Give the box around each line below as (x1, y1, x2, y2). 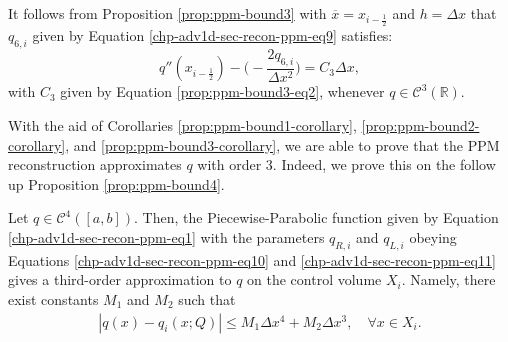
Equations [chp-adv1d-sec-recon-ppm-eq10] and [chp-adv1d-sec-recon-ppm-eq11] (8, 249, 496, 270)
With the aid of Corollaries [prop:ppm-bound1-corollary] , (8, 115, 357, 136)
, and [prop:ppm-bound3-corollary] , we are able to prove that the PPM (65, 134, 500, 155)
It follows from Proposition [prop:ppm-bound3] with (8, 3, 327, 23)
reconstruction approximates (8, 154, 182, 175)
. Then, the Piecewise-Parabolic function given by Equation (134, 207, 499, 228)
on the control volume (247, 269, 382, 290)
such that (178, 289, 236, 309)
